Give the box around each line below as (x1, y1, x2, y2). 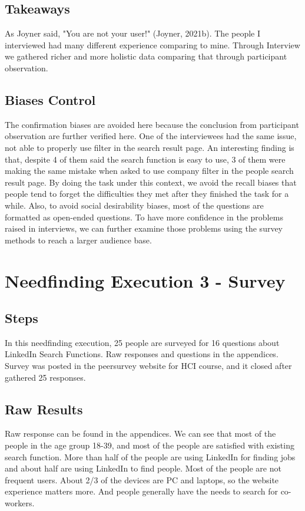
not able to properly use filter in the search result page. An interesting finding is (5, 141, 294, 153)
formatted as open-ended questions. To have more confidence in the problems (5, 210, 283, 223)
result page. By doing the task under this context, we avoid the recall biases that (5, 176, 297, 188)
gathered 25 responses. (5, 371, 86, 383)
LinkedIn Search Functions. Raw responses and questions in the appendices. (5, 348, 279, 360)
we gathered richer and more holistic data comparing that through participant (5, 50, 287, 62)
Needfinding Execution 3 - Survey (5, 268, 286, 292)
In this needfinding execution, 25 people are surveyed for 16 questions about (5, 336, 280, 348)
